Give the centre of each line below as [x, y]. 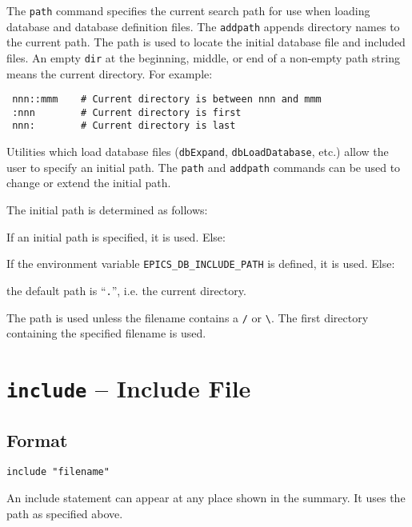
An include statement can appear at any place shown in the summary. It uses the [206, 498]
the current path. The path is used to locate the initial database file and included [206, 42]
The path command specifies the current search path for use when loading [188, 10]
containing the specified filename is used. [106, 333]
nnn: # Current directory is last [124, 126]
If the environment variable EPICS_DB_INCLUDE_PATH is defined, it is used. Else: [201, 263]
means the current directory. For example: [110, 73]
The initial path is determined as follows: [107, 210]
